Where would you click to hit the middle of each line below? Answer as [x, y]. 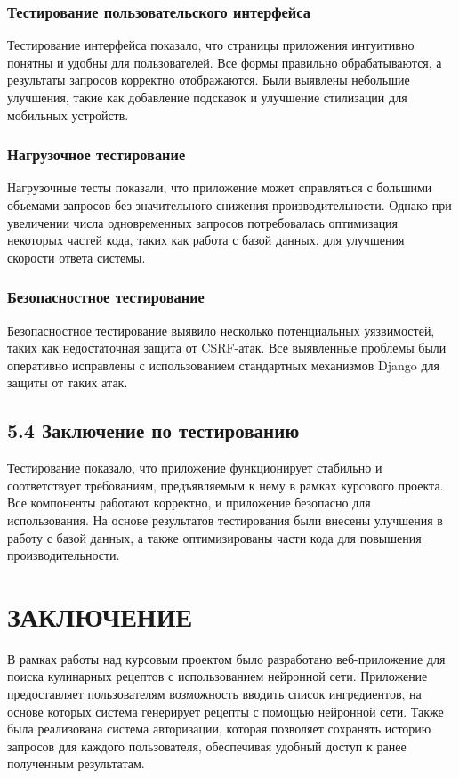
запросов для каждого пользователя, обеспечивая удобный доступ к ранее [207, 746]
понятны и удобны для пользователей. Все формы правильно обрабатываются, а [225, 62]
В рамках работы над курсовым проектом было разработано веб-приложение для [226, 658]
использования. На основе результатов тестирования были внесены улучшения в [225, 519]
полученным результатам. [76, 763]
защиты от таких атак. [68, 382]
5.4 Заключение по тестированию [153, 430]
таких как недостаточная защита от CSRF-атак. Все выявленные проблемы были [227, 348]
